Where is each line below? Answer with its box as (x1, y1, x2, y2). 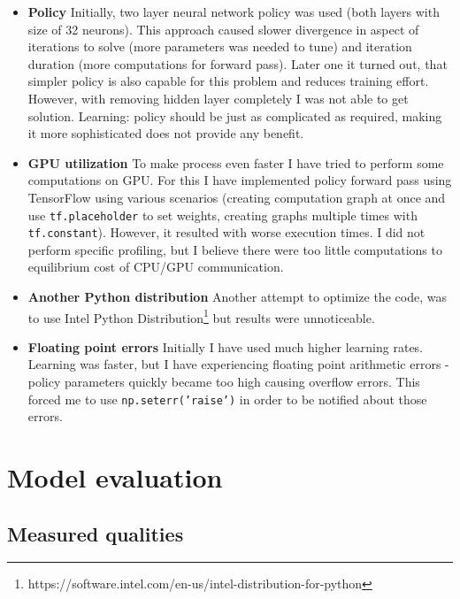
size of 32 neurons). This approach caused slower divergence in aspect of (27, 19, 419, 38)
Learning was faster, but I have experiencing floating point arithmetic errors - (27, 355, 449, 373)
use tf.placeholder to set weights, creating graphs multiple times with (27, 205, 418, 224)
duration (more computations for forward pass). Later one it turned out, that (27, 54, 448, 73)
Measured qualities (7, 519, 184, 547)
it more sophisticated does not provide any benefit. (27, 124, 304, 142)
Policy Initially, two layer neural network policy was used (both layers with (27, 3, 440, 20)
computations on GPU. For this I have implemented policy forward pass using (27, 171, 452, 189)
